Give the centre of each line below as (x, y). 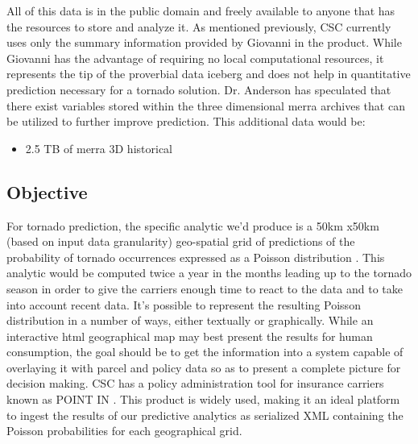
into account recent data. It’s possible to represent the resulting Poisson (184, 304)
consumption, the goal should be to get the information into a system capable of (205, 352)
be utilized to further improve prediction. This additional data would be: (186, 121)
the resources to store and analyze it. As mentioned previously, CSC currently (199, 26)
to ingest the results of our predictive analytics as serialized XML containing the (205, 415)
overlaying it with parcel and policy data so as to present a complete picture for (204, 367)
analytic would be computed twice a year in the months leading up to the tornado (209, 273)
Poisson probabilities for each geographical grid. (124, 431)
